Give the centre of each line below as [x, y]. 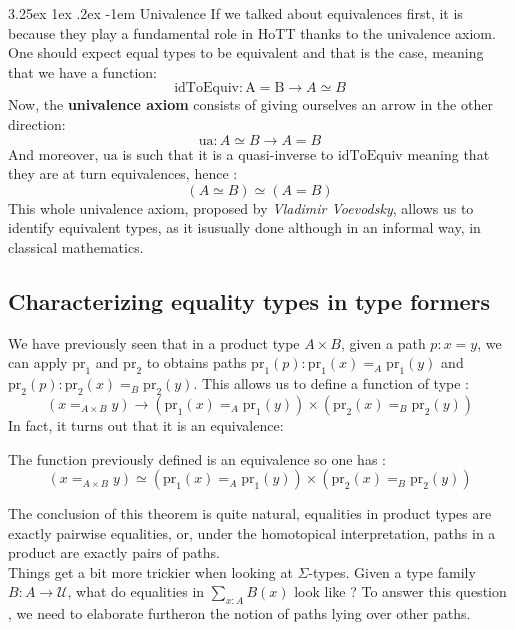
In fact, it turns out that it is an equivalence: [146, 424]
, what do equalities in [136, 591]
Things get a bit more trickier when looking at [150, 571]
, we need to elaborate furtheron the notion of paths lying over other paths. [239, 613]
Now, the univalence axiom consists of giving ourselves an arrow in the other [250, 104]
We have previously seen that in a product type [154, 342]
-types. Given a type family [392, 571]
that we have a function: [82, 71]
